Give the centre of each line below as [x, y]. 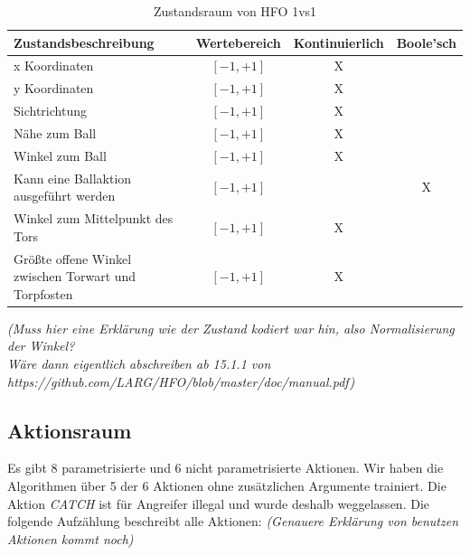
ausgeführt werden [65, 196]
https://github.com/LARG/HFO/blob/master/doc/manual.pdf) [181, 381]
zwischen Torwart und [75, 276]
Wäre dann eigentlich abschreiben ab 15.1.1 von [139, 363]
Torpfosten [43, 293]
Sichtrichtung [50, 111]
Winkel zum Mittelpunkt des [94, 218]
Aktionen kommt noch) [70, 538]
